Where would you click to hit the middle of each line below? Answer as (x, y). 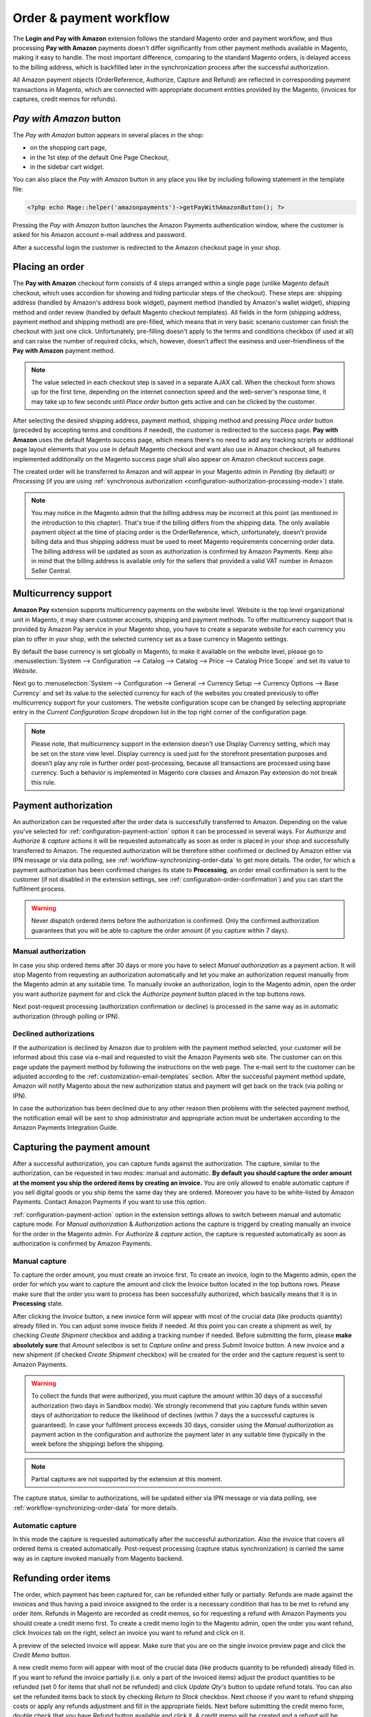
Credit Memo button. (42, 1655)
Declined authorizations (54, 1034)
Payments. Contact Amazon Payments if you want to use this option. (110, 1202)
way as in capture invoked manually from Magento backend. (98, 1558)
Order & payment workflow (91, 18)
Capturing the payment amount (81, 1147)
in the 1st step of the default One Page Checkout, (99, 157)
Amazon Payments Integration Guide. (65, 1127)
